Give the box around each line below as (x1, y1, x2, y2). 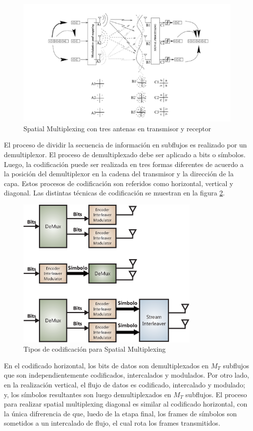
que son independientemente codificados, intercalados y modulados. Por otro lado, (4, 370, 249, 380)
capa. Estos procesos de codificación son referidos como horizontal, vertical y (4, 178, 233, 188)
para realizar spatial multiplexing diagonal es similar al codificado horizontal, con (4, 399, 248, 409)
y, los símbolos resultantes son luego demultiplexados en (4, 389, 171, 399)
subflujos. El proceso (185, 389, 247, 399)
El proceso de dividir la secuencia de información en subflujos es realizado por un (4, 140, 247, 150)
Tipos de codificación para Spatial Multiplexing (23, 344, 166, 354)
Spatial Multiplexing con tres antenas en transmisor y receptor (23, 123, 211, 133)
